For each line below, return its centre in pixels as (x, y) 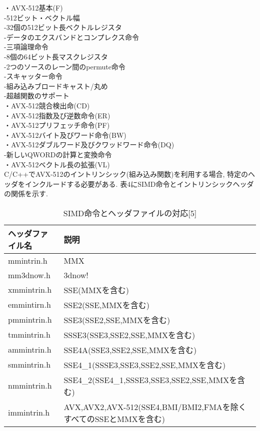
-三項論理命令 (26, 47)
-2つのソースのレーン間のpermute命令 (65, 66)
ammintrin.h (30, 350)
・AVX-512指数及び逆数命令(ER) (57, 115)
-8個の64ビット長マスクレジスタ (56, 56)
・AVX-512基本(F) (33, 7)
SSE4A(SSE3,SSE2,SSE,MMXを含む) (130, 350)
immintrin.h (29, 413)
